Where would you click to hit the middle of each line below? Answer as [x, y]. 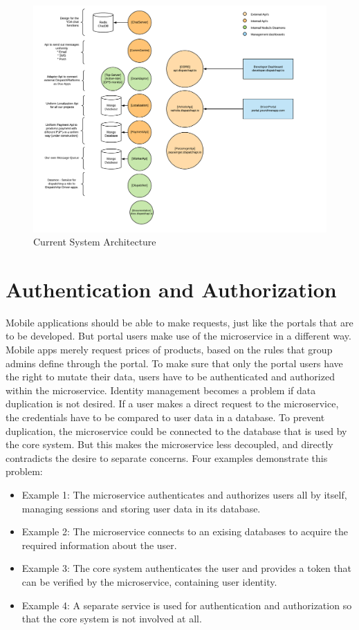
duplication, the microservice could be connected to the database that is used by [176, 430]
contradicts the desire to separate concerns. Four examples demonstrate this [167, 457]
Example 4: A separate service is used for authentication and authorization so [187, 605]
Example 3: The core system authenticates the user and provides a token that [187, 568]
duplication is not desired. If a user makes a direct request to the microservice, [172, 404]
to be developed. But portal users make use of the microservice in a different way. [178, 336]
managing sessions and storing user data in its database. [141, 508]
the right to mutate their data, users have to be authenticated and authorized [170, 377]
